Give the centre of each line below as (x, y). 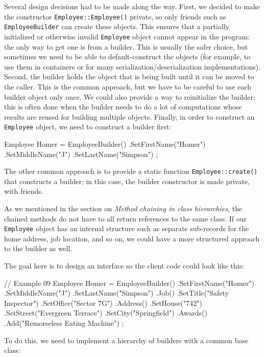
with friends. (24, 191)
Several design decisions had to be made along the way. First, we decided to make (132, 6)
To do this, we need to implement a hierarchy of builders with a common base (126, 340)
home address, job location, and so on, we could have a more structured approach (132, 238)
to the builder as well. (38, 248)
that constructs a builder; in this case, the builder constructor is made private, (127, 181)
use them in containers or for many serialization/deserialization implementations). (132, 66)
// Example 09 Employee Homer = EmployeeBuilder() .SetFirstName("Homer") (129, 283)
